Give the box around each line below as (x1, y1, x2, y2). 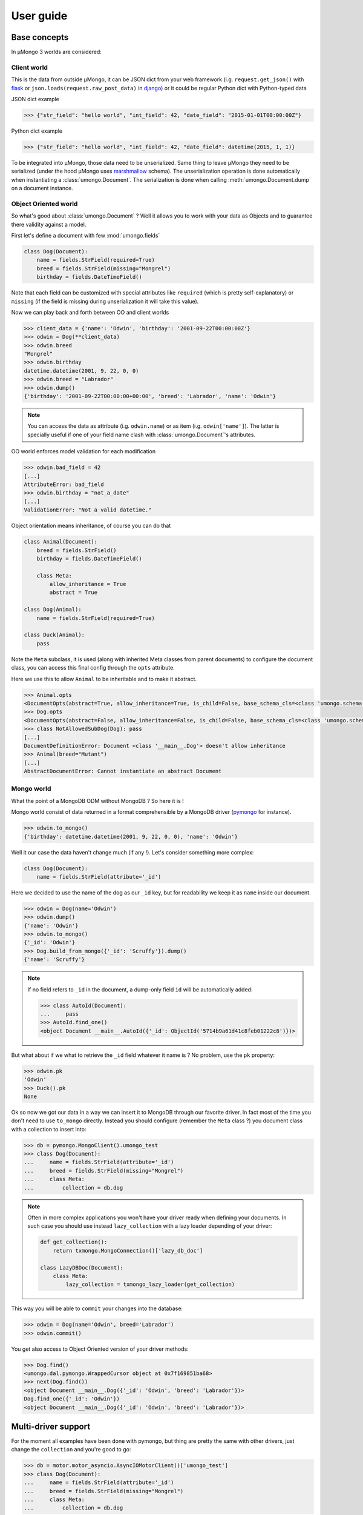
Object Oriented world (11, 199, 78, 208)
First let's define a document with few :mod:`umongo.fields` (11, 232, 160, 239)
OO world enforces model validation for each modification (11, 448, 156, 455)
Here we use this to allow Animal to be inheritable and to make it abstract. (11, 675, 197, 682)
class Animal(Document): (24, 538, 98, 545)
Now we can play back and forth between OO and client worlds (11, 308, 169, 316)
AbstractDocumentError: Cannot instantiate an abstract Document (24, 768, 222, 775)
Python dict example (11, 127, 63, 135)
